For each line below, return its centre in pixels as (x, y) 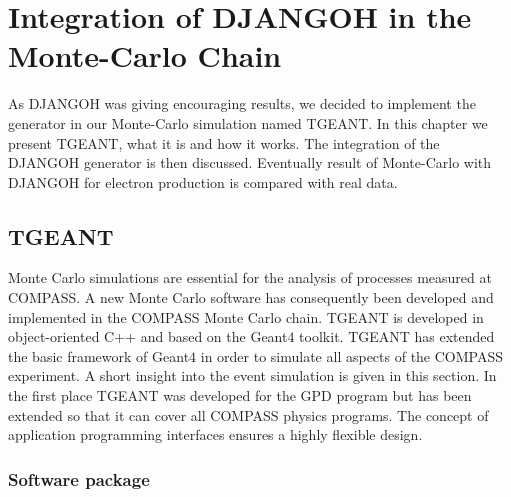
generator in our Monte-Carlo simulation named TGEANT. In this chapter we (248, 122)
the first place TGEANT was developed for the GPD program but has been (240, 395)
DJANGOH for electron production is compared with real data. (203, 181)
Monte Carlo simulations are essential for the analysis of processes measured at (250, 277)
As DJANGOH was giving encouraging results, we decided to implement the (242, 103)
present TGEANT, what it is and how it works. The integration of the (224, 142)
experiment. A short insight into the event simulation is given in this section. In (252, 375)
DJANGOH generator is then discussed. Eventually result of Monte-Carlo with (250, 162)
